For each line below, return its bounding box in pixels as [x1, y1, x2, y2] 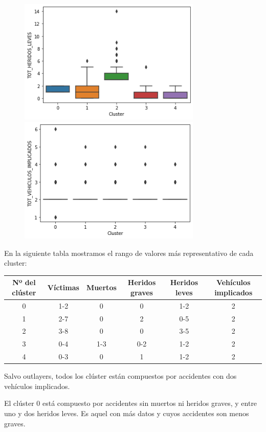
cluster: [4, 257, 27, 268]
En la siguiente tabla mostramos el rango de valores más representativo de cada [4, 247, 254, 258]
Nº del [12, 277, 36, 288]
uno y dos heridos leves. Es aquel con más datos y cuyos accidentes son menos [4, 407, 249, 418]
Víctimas [47, 282, 79, 293]
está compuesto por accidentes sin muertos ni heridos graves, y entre [42, 398, 257, 408]
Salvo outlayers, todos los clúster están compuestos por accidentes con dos [4, 371, 237, 381]
